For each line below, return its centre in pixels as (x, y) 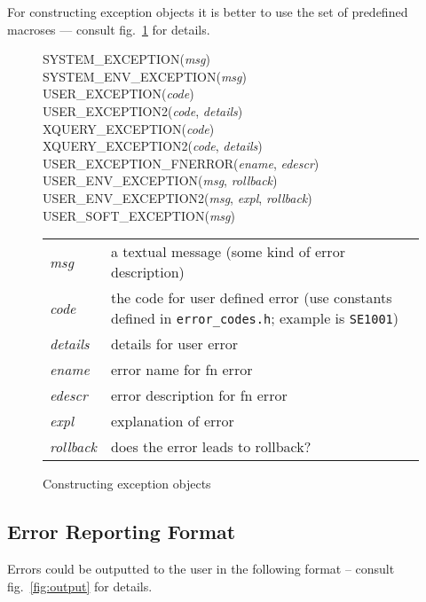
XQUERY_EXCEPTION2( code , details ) (153, 146)
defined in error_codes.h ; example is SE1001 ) (255, 318)
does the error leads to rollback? (211, 447)
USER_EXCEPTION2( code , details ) (143, 110)
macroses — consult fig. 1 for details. (109, 29)
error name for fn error (181, 370)
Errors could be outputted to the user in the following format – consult (201, 568)
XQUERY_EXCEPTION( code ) (129, 128)
